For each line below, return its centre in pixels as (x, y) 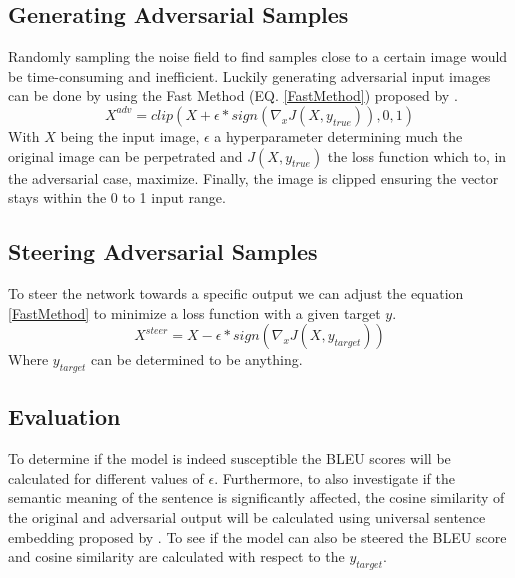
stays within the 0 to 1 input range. (117, 197)
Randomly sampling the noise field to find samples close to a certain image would (258, 56)
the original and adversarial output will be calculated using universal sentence (247, 516)
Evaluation (64, 416)
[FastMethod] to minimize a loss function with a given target (194, 312)
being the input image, (130, 135)
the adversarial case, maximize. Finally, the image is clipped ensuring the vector (253, 177)
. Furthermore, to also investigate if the (334, 477)
